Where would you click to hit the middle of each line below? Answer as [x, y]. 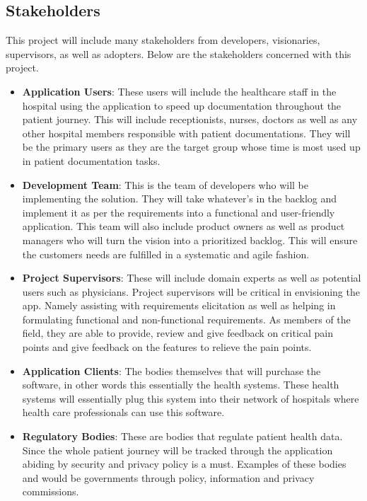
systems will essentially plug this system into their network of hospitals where [191, 398]
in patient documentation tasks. [91, 160]
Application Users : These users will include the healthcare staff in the [179, 91]
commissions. [51, 491]
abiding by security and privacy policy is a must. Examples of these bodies [184, 464]
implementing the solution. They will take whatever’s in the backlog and [180, 198]
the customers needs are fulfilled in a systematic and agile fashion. [166, 254]
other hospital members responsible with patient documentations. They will [186, 133]
